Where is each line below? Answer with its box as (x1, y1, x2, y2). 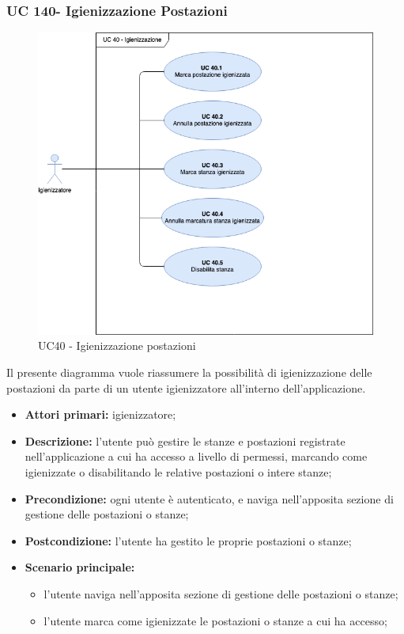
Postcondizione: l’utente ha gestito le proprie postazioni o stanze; (25, 532, 352, 549)
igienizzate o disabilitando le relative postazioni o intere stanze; (25, 463, 332, 480)
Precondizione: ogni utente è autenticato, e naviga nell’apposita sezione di (25, 490, 394, 507)
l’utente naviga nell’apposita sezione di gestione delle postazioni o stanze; (43, 585, 398, 602)
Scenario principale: (25, 559, 135, 575)
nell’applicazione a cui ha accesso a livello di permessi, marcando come (25, 448, 368, 465)
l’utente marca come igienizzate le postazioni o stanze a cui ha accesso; (43, 612, 387, 628)
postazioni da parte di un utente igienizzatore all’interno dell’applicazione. (6, 379, 366, 396)
